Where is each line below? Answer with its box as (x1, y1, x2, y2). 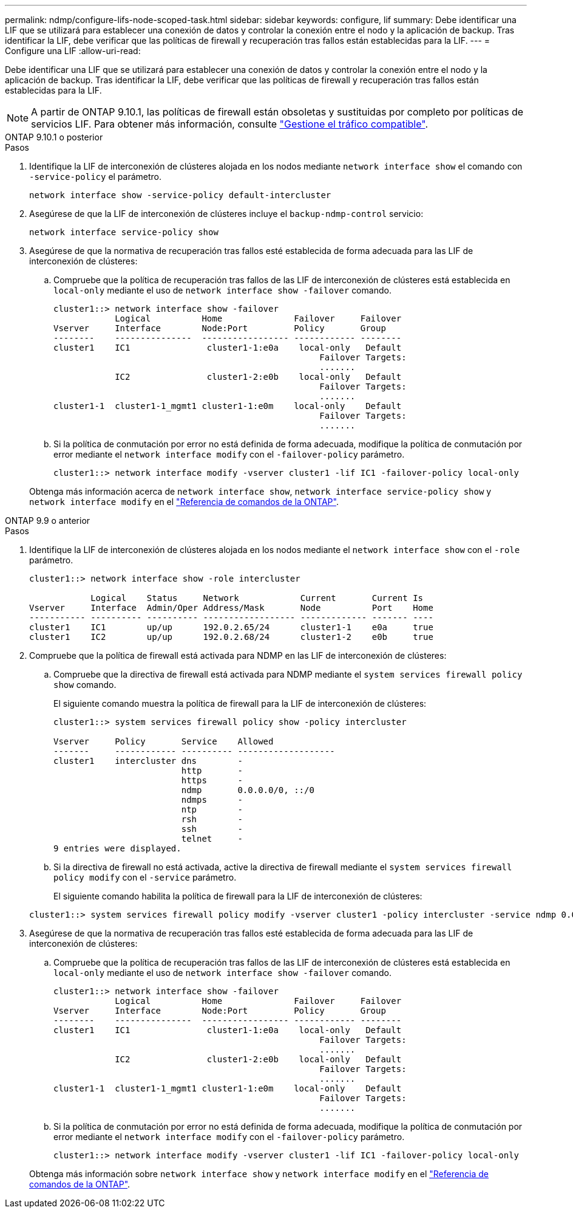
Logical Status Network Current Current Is (90, 593, 424, 603)
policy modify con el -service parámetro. (53, 872, 237, 882)
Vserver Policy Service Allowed (53, 737, 274, 746)
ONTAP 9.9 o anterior (5, 515, 90, 526)
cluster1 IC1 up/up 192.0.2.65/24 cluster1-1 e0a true (29, 622, 433, 632)
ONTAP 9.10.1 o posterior (5, 132, 103, 142)
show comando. (53, 679, 117, 690)
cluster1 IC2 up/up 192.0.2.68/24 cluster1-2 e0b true (29, 632, 433, 642)
